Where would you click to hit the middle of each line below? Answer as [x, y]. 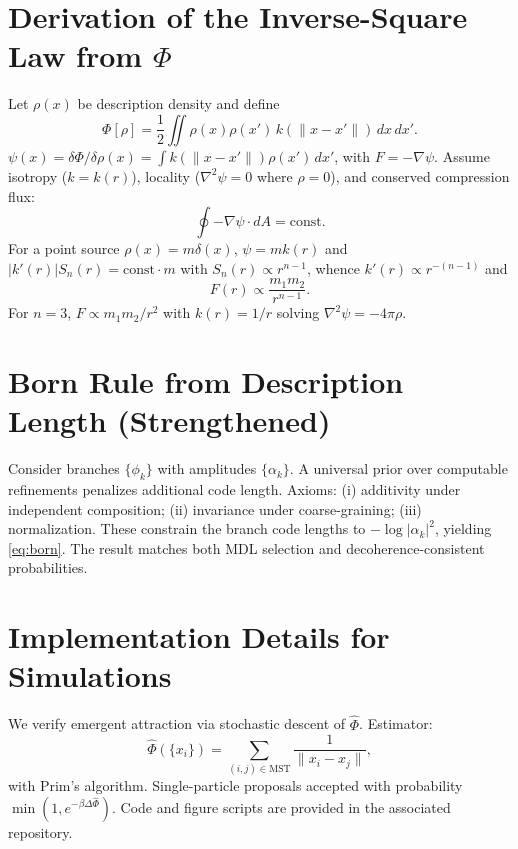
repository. [40, 831]
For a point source [64, 248]
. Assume [462, 155]
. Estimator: [396, 723]
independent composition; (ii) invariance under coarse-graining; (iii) [215, 508]
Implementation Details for [199, 636]
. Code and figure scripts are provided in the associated [281, 806]
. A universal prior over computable [398, 468]
